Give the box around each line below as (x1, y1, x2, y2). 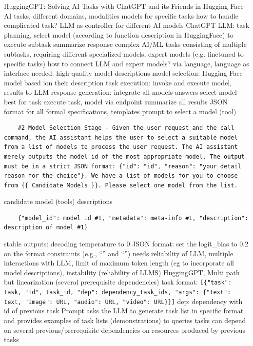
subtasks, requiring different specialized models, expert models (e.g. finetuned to (4, 48, 244, 59)
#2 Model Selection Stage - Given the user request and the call (18, 124, 234, 132)
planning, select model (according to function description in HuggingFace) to (4, 29, 234, 40)
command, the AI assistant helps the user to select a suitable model (4, 134, 238, 141)
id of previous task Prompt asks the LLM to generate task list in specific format (4, 305, 244, 316)
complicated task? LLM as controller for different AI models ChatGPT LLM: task (4, 20, 250, 30)
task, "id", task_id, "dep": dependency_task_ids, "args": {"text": (4, 289, 231, 296)
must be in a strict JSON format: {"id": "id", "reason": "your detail (4, 163, 241, 170)
